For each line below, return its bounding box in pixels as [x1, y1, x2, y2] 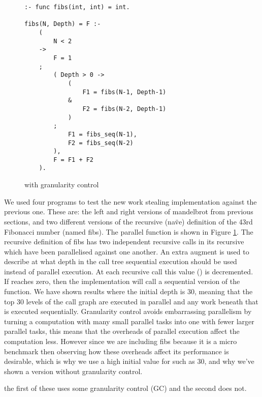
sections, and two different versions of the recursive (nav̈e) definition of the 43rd [4, 216, 253, 226]
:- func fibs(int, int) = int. [24, 4, 130, 11]
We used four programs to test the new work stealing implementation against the [4, 196, 257, 207]
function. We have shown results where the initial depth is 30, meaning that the [4, 286, 253, 297]
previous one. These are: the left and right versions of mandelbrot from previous [4, 206, 253, 217]
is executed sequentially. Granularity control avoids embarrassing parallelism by [4, 306, 252, 317]
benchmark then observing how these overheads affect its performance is [4, 346, 229, 356]
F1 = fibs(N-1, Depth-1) [82, 88, 167, 96]
